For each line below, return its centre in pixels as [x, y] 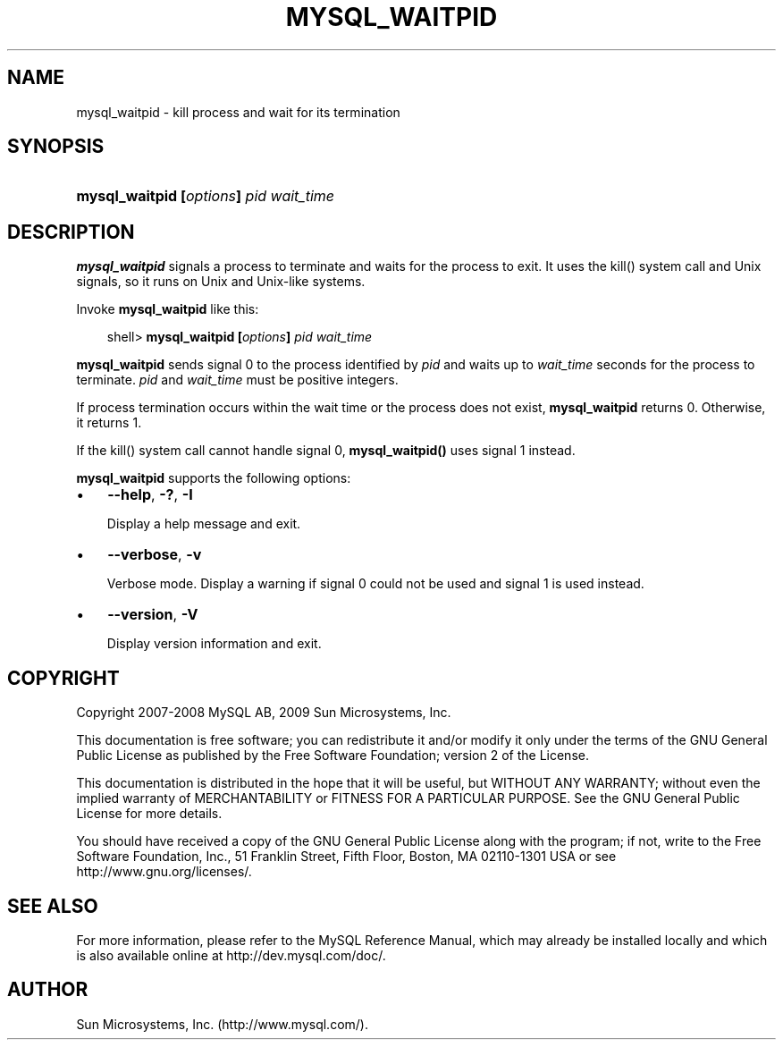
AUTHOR [48, 990]
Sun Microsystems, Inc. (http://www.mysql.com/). [222, 1024]
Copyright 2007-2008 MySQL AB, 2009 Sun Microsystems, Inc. [264, 713]
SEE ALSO [53, 906]
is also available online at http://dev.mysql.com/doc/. [231, 955]
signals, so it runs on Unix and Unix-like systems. [221, 282]
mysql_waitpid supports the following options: [214, 478]
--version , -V [153, 615]
